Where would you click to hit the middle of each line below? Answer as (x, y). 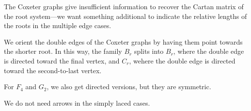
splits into (149, 51)
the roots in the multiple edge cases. (58, 25)
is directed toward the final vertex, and (62, 60)
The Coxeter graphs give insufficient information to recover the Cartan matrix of (124, 6)
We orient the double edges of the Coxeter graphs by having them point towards (123, 41)
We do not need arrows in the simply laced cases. (77, 103)
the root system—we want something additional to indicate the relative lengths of (125, 16)
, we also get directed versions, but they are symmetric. (129, 87)
